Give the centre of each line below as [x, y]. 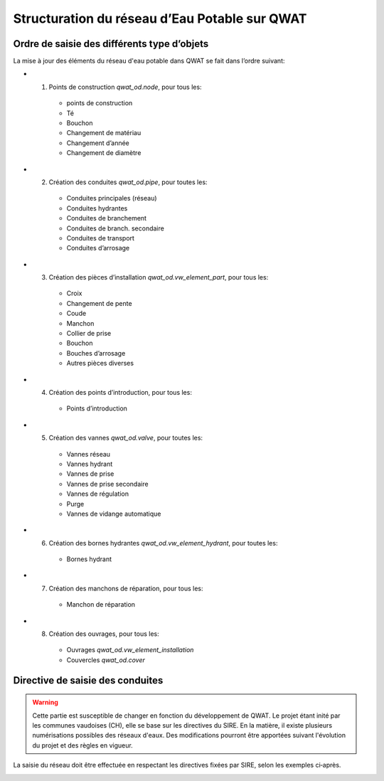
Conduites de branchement [107, 218]
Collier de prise [89, 334]
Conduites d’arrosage [98, 248]
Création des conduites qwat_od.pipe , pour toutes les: [128, 182]
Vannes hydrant [90, 464]
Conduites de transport [101, 238]
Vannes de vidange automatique [114, 514]
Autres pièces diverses [100, 363]
